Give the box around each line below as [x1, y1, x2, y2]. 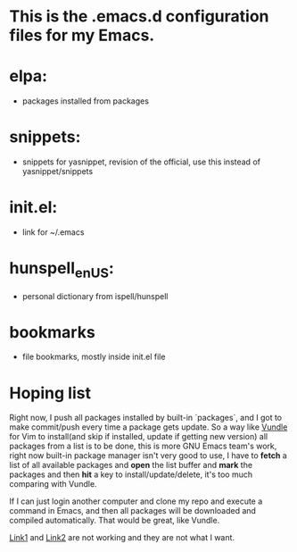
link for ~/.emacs [21, 227, 85, 238]
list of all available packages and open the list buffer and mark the [9, 460, 252, 471]
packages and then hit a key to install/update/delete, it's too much [9, 469, 252, 480]
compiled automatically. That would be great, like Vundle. [9, 515, 220, 526]
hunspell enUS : [9, 258, 114, 281]
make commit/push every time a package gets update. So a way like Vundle [9, 422, 288, 432]
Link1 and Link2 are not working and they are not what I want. [9, 532, 235, 543]
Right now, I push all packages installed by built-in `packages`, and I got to [9, 413, 283, 423]
